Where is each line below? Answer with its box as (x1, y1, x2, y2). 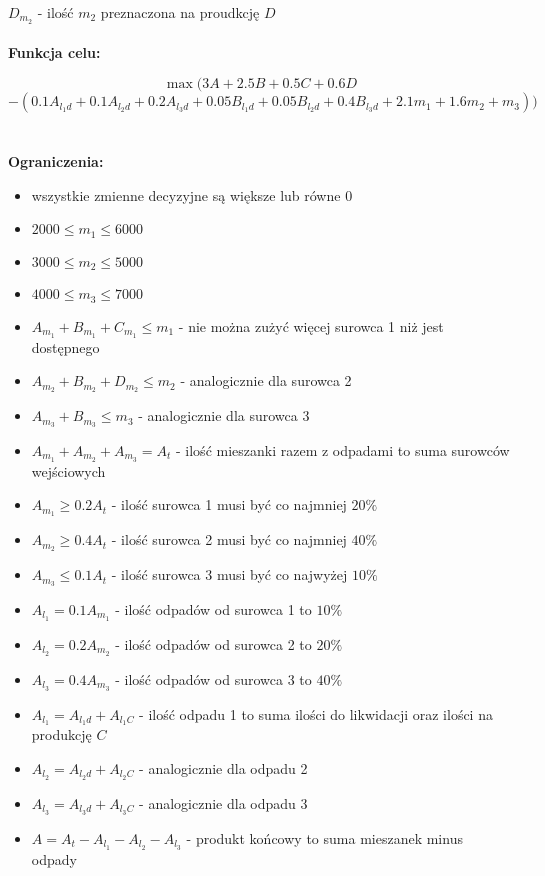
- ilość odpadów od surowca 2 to (115, 633, 312, 654)
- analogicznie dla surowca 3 (138, 405, 310, 426)
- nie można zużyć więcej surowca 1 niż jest (178, 315, 444, 336)
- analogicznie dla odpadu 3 (139, 792, 308, 813)
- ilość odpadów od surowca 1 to (115, 598, 312, 619)
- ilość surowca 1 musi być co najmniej (111, 494, 347, 515)
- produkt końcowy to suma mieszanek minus (186, 827, 463, 848)
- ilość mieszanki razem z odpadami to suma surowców (176, 439, 510, 460)
